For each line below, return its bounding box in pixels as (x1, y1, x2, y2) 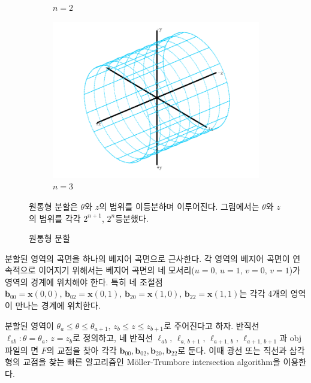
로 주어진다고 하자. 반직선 (163, 319, 259, 331)
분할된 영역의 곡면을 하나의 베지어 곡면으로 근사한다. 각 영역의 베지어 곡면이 (5, 252, 290, 264)
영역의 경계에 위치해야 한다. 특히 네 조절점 (5, 275, 163, 288)
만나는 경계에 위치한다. (15, 299, 101, 312)
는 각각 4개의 (239, 287, 288, 300)
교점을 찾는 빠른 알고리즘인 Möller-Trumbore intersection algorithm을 (23, 355, 280, 368)
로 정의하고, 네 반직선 (73, 331, 153, 344)
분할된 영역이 (5, 319, 54, 331)
